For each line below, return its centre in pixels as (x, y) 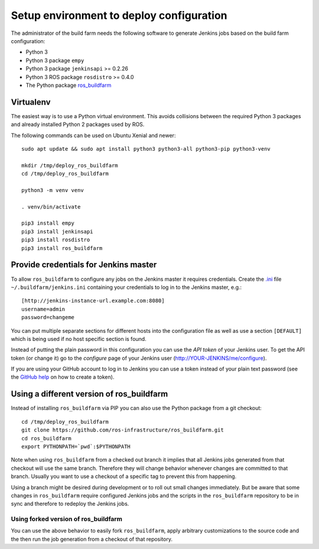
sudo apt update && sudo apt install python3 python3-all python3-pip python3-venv (146, 149)
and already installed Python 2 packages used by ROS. (78, 125)
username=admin (43, 309)
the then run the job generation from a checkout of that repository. (92, 539)
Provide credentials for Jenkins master (84, 265)
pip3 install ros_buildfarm (62, 248)
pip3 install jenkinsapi (57, 231)
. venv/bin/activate (51, 207)
